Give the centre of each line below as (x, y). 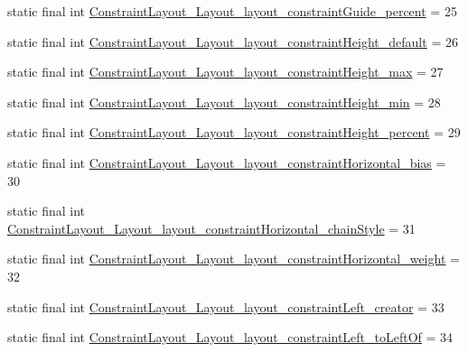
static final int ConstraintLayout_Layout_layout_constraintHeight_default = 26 (233, 41)
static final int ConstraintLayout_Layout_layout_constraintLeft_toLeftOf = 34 (230, 337)
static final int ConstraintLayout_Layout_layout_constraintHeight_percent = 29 (234, 132)
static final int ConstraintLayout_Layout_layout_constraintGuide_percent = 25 (232, 11)
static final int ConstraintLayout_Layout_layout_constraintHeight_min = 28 (224, 102)
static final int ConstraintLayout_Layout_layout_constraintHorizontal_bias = (227, 162)
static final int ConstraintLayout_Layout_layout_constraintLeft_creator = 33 (226, 306)
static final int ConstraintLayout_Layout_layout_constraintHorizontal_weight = (234, 259)
